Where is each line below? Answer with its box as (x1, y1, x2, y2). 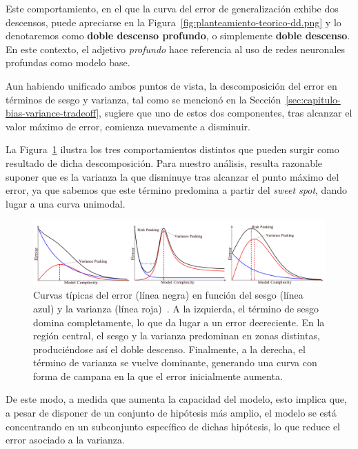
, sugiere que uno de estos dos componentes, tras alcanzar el (99, 106, 352, 120)
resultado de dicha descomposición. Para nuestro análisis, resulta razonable (6, 155, 323, 170)
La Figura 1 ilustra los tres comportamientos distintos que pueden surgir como (6, 142, 339, 157)
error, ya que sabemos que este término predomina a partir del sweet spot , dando (6, 183, 347, 197)
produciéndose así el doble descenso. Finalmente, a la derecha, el (33, 341, 306, 356)
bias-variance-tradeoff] (6, 106, 99, 120)
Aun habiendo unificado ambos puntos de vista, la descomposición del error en (6, 78, 337, 92)
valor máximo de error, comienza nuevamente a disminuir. (6, 119, 250, 133)
